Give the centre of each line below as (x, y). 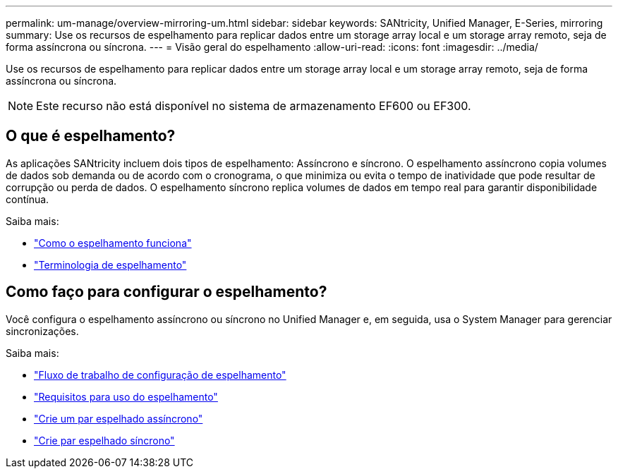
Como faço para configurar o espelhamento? (166, 292)
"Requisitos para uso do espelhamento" (126, 396)
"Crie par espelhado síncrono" (104, 440)
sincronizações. (42, 331)
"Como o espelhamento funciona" (113, 243)
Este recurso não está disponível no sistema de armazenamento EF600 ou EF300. (254, 106)
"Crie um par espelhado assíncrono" (119, 418)
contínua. (28, 199)
